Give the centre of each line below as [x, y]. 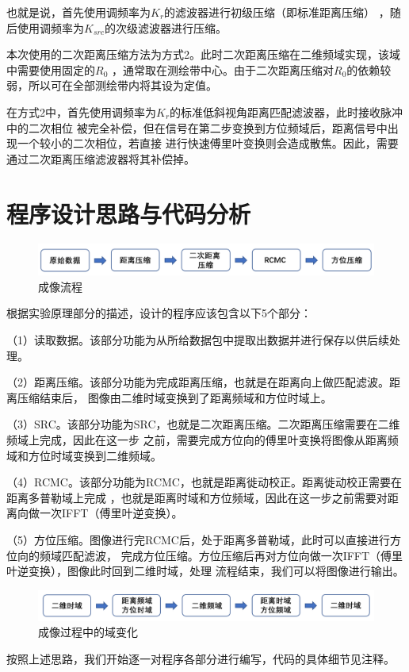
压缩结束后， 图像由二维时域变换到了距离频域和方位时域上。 [174, 397]
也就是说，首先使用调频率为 [78, 12]
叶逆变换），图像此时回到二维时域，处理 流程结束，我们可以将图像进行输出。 [205, 571]
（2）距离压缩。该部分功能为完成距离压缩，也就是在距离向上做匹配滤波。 [198, 382]
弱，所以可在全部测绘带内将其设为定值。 [112, 85]
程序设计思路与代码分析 [129, 213]
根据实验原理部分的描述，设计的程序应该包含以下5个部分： [159, 313]
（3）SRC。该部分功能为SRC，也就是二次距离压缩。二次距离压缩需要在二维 [203, 424]
